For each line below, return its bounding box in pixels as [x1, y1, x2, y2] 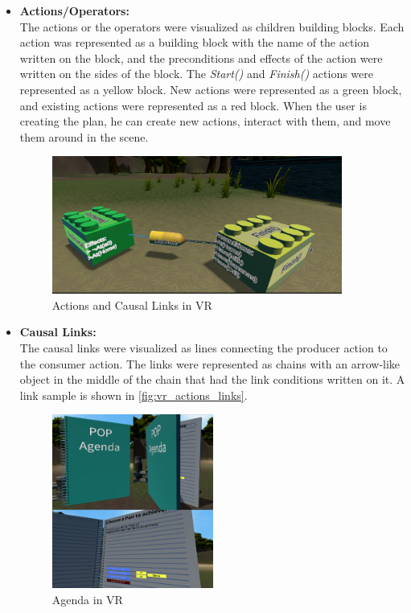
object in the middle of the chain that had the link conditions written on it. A [19, 371, 405, 388]
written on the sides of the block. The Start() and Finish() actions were [19, 65, 374, 82]
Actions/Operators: [19, 2, 129, 19]
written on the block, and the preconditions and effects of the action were [19, 49, 383, 66]
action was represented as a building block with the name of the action [19, 34, 370, 51]
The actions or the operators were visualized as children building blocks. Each [19, 18, 405, 35]
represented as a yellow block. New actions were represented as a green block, [19, 80, 402, 97]
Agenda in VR [51, 590, 123, 607]
